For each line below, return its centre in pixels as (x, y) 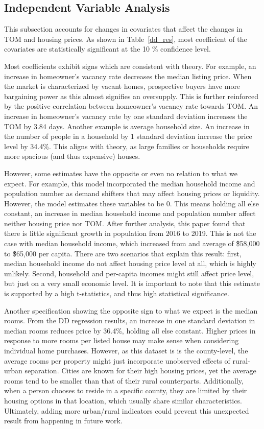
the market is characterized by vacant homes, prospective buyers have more (122, 86)
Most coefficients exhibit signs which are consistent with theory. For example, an (130, 66)
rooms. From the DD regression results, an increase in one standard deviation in (130, 320)
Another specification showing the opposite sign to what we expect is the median (131, 310)
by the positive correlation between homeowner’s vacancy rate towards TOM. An (131, 106)
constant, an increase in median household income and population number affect (130, 213)
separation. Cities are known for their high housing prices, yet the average (140, 371)
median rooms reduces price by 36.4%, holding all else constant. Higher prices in (130, 330)
